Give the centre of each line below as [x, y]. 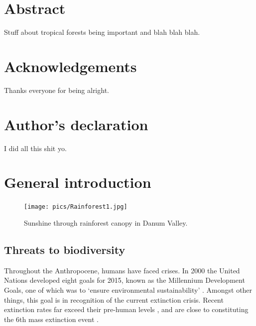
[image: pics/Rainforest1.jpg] [76, 207]
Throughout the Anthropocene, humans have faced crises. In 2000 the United [122, 270]
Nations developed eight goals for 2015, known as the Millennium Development [125, 280]
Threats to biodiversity [65, 249]
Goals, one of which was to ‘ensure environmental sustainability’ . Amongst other [128, 289]
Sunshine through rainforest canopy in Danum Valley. [106, 222]
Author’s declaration [76, 124]
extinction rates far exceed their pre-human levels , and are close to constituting [126, 309]
